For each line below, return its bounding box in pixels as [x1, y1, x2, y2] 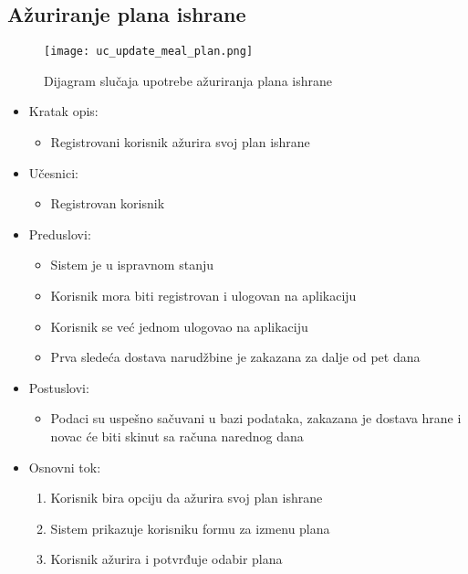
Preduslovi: [28, 224, 91, 243]
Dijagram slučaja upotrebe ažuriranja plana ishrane [44, 70, 332, 90]
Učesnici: [28, 163, 78, 182]
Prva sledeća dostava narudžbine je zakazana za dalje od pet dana [50, 347, 421, 367]
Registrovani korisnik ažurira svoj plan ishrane [50, 133, 310, 152]
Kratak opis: [28, 101, 99, 121]
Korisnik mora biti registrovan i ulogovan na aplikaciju [50, 286, 357, 305]
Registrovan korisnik [50, 194, 165, 213]
